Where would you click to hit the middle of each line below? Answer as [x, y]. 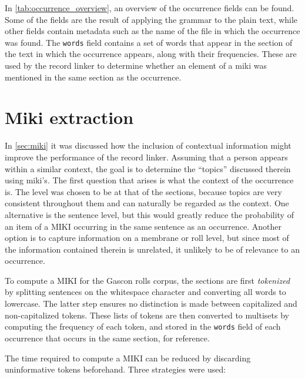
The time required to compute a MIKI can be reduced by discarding [128, 358]
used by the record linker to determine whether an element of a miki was [136, 66]
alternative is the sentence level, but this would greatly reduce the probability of [149, 214]
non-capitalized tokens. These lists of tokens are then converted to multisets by [147, 315]
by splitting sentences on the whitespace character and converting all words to [145, 292]
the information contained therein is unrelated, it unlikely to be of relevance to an [152, 249]
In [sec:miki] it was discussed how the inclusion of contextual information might [148, 145]
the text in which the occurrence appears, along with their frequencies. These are [151, 54]
